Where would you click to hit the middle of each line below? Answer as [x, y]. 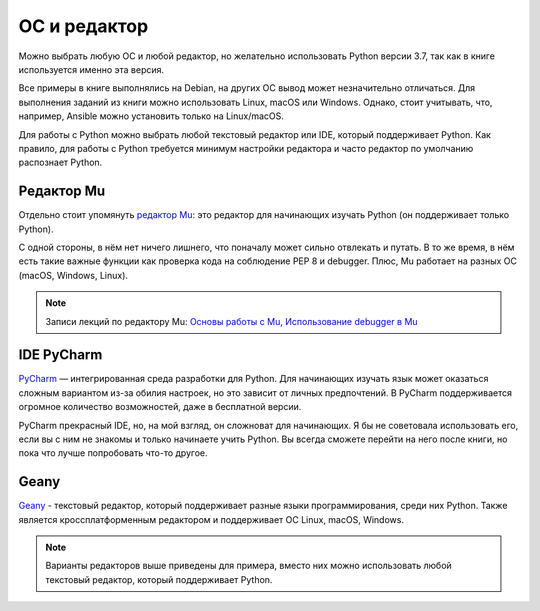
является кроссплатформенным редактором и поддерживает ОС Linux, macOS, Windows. [211, 519]
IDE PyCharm [60, 355]
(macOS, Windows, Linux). [73, 275]
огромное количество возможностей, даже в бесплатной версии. [160, 407]
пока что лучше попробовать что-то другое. [113, 453]
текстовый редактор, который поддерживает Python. [159, 579]
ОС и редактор [83, 26]
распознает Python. [60, 162]
